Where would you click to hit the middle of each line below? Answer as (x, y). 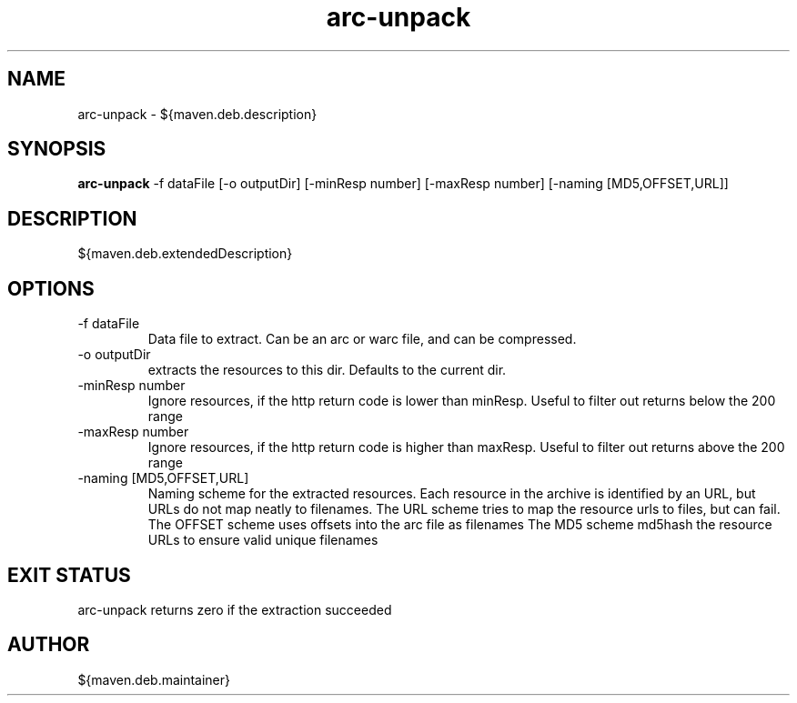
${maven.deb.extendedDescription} (185, 254)
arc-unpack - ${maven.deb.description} (197, 114)
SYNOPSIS (57, 149)
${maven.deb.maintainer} (154, 679)
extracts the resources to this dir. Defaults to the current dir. (327, 370)
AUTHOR (49, 645)
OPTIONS (51, 288)
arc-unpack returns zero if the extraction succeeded (235, 609)
